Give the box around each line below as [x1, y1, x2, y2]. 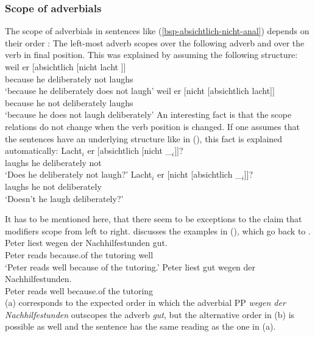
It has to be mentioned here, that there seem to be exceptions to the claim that [5, 212, 302, 225]
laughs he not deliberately [5, 179, 102, 192]
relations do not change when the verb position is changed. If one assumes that [5, 120, 300, 132]
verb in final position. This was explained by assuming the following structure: [5, 48, 298, 61]
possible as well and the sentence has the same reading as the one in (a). [5, 320, 276, 333]
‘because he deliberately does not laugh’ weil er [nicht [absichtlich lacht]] [5, 84, 275, 97]
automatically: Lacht [5, 144, 82, 157]
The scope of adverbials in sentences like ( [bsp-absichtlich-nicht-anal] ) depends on [5, 24, 310, 37]
